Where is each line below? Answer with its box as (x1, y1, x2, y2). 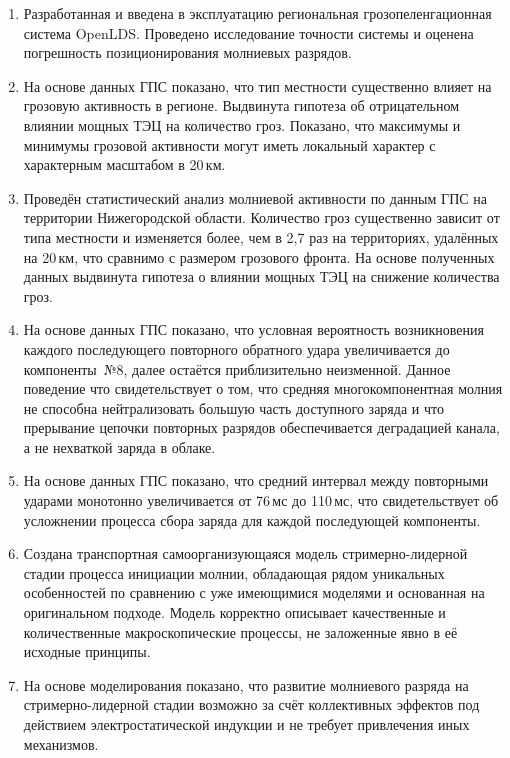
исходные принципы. (23, 641, 151, 662)
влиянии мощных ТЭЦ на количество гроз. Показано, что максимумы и (23, 114, 461, 135)
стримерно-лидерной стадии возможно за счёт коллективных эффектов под (23, 694, 480, 715)
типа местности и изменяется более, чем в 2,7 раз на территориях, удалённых (23, 226, 499, 247)
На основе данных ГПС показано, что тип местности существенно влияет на (23, 75, 492, 96)
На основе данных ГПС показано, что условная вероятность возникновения (23, 319, 484, 340)
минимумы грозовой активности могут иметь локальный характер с (23, 134, 436, 155)
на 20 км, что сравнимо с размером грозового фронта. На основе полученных (23, 246, 495, 267)
